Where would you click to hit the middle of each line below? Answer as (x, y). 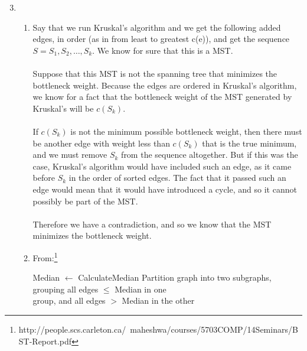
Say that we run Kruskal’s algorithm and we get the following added (157, 27)
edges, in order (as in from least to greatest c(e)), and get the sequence (161, 39)
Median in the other (158, 300)
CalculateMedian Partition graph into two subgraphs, (175, 277)
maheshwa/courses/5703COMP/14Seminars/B (214, 329)
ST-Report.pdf (45, 341)
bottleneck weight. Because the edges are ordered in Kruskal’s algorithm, (165, 85)
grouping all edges (66, 289)
